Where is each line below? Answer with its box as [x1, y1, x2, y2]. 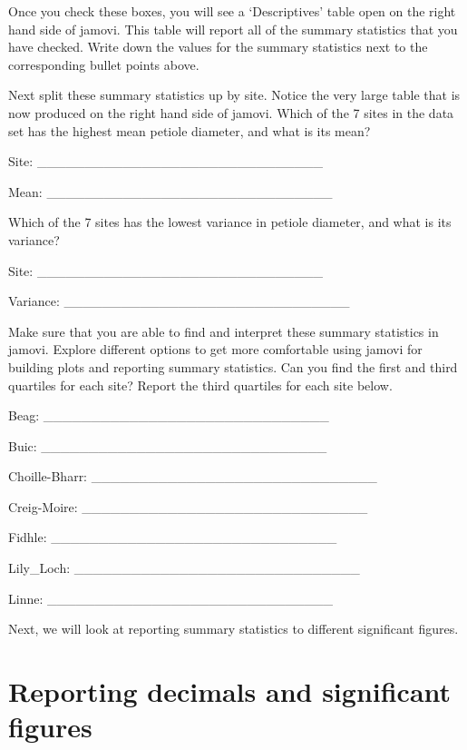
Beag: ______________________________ [8, 406, 329, 425]
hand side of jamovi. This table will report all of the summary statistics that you [8, 19, 458, 38]
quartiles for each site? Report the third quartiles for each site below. [8, 375, 393, 394]
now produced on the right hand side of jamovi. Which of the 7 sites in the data [8, 103, 454, 122]
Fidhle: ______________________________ [8, 528, 337, 547]
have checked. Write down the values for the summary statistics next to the [8, 37, 428, 56]
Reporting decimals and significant [8, 673, 452, 710]
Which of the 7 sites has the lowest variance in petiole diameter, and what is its [8, 212, 452, 232]
